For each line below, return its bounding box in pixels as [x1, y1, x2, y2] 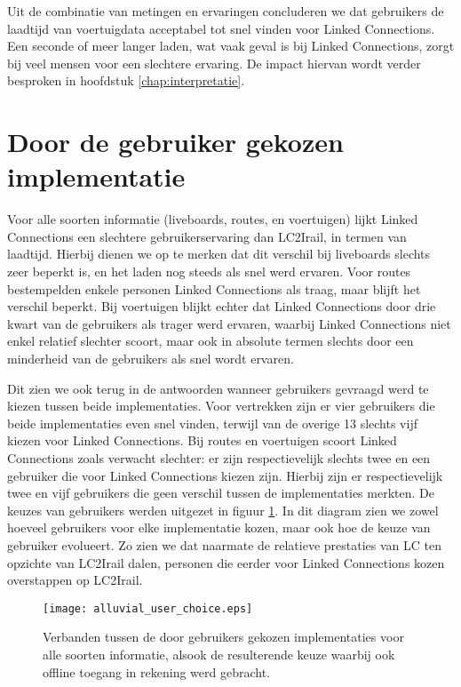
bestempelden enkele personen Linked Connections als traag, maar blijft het [7, 279, 421, 298]
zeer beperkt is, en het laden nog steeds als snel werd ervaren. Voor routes [7, 262, 411, 281]
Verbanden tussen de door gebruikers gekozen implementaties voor [43, 627, 404, 646]
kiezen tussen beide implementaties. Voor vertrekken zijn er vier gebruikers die [7, 396, 435, 415]
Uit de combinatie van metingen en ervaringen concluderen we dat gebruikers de [7, 2, 444, 20]
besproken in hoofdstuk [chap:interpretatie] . [7, 71, 245, 90]
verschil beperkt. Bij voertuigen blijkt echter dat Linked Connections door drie [7, 297, 436, 316]
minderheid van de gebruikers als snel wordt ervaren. [7, 349, 294, 368]
